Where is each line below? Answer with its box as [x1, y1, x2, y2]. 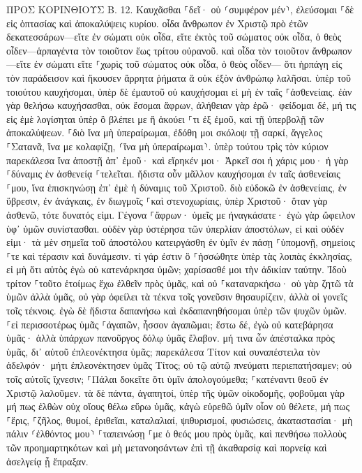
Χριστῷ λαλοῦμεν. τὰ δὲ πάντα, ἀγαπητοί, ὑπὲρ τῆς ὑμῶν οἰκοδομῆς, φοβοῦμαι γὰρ [6, 385, 345, 400]
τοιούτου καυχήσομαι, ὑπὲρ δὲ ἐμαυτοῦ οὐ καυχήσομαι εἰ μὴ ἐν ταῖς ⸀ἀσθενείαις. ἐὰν [6, 84, 352, 99]
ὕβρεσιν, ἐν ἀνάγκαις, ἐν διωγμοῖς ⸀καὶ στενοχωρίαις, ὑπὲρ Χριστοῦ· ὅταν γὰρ [6, 194, 328, 208]
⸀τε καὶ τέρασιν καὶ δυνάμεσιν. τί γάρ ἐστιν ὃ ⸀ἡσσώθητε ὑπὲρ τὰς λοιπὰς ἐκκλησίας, [6, 248, 352, 263]
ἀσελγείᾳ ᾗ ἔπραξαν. [6, 453, 89, 468]
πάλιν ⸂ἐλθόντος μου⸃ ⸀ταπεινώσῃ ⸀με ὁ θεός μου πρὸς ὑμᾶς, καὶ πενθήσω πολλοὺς [6, 426, 347, 441]
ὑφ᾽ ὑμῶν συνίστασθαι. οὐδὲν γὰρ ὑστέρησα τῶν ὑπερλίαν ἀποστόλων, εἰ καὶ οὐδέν [6, 221, 345, 235]
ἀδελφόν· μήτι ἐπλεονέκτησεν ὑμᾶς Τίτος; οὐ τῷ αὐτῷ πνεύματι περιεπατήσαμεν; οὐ [6, 358, 352, 372]
